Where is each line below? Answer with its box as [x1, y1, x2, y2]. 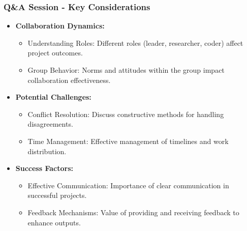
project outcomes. [27, 47, 83, 58]
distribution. [27, 146, 67, 156]
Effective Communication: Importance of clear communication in [27, 180, 229, 190]
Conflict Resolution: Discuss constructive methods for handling [27, 108, 224, 119]
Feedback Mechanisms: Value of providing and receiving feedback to [27, 207, 239, 217]
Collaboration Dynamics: [15, 20, 105, 31]
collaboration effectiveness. [27, 74, 111, 85]
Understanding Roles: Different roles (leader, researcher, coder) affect [27, 37, 243, 48]
